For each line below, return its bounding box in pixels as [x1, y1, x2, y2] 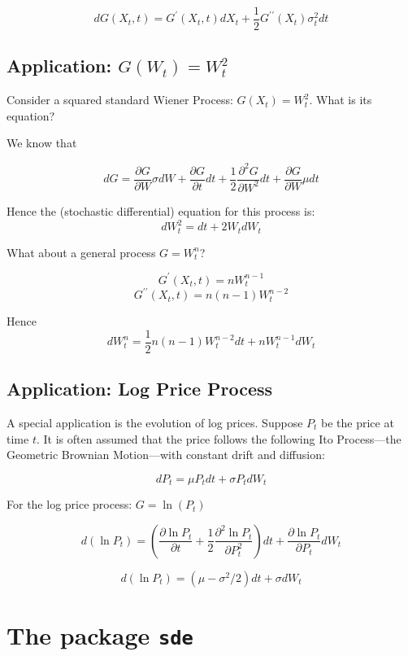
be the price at [321, 413, 394, 431]
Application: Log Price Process [7, 376, 273, 401]
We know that [7, 134, 77, 151]
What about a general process [7, 243, 156, 260]
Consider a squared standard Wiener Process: [7, 91, 233, 108]
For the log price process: [7, 496, 132, 513]
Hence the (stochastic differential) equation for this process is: [7, 202, 315, 219]
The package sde [7, 618, 193, 651]
